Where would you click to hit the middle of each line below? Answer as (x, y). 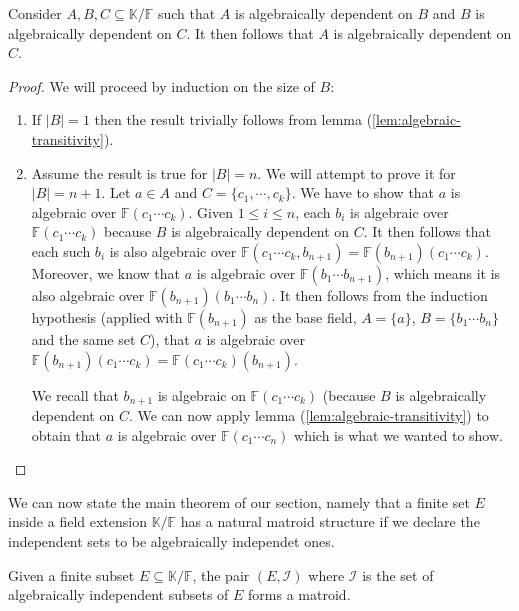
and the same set (83, 338)
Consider (35, 13)
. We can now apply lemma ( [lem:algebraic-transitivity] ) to (308, 414)
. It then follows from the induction (379, 294)
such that (186, 13)
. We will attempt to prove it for (356, 172)
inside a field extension (77, 521)
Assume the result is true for (119, 172)
